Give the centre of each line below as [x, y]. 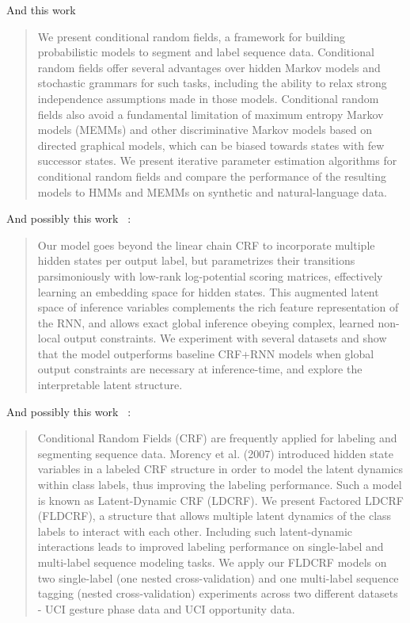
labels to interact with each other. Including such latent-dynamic [195, 531]
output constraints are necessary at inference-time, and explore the [200, 369]
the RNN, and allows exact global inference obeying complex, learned [206, 322]
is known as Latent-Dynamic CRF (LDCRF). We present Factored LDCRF [220, 500]
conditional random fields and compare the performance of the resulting [212, 176]
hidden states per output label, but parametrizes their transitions [196, 260]
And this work [41, 10]
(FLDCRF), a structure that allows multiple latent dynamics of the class [214, 516]
